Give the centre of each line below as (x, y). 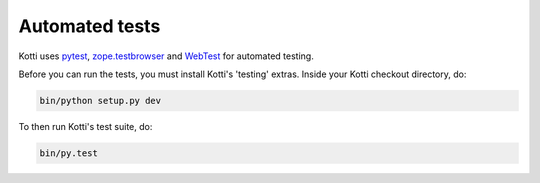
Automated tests (89, 26)
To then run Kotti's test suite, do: (85, 126)
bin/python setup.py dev (100, 100)
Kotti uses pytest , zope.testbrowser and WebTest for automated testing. (166, 56)
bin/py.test (69, 153)
